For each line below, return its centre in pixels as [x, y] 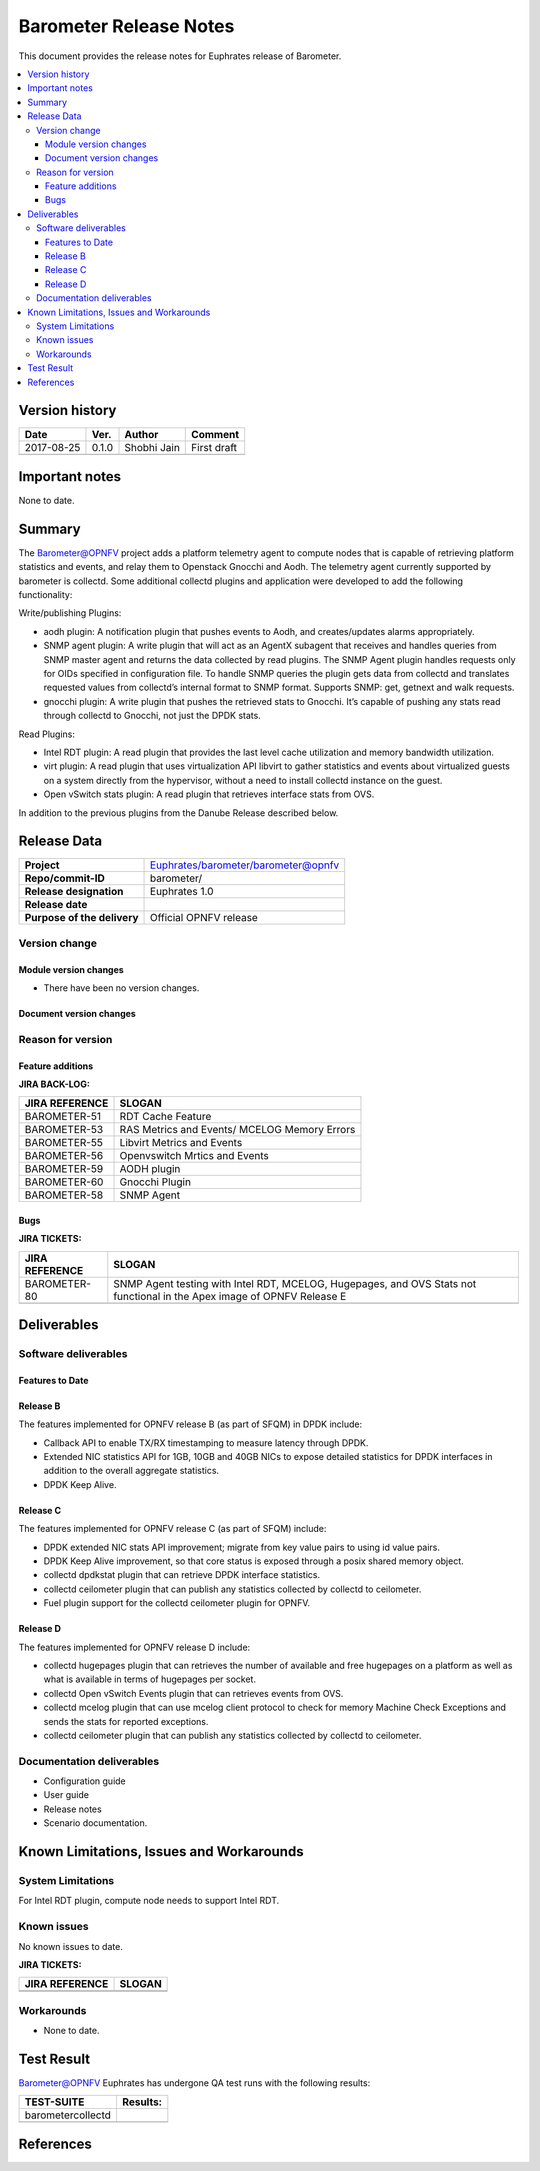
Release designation [74, 892]
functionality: [45, 595]
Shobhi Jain [152, 448]
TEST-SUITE [54, 2102]
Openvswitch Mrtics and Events [194, 1156]
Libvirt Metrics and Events [181, 1143]
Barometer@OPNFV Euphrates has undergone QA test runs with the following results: [194, 2082]
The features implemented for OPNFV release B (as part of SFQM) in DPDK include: [190, 1424]
